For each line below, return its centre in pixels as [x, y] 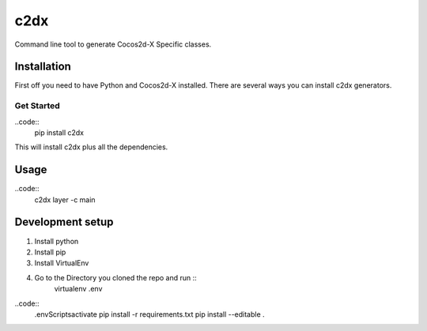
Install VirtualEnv [62, 263]
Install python [57, 241]
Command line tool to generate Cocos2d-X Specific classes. [113, 44]
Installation [43, 67]
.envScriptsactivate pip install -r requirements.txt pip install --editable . [149, 314]
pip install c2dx [59, 132]
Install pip [50, 252]
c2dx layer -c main [65, 199]
